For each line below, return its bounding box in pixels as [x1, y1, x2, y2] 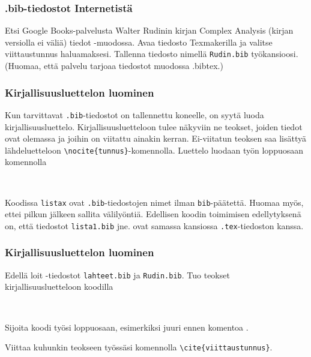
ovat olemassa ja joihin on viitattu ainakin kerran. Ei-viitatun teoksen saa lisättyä [5, 132, 306, 145]
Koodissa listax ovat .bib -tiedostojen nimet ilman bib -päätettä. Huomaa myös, [5, 196, 304, 208]
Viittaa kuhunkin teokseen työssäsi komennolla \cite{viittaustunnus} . [5, 341, 273, 353]
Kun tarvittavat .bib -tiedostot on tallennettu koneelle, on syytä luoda [5, 108, 264, 121]
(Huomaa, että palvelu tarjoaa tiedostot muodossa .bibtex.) [5, 59, 223, 72]
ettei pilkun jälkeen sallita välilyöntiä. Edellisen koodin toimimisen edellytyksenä [5, 208, 301, 220]
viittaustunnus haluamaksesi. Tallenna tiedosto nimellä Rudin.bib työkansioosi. [5, 47, 298, 60]
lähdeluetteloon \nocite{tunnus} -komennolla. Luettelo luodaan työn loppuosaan [5, 143, 303, 156]
